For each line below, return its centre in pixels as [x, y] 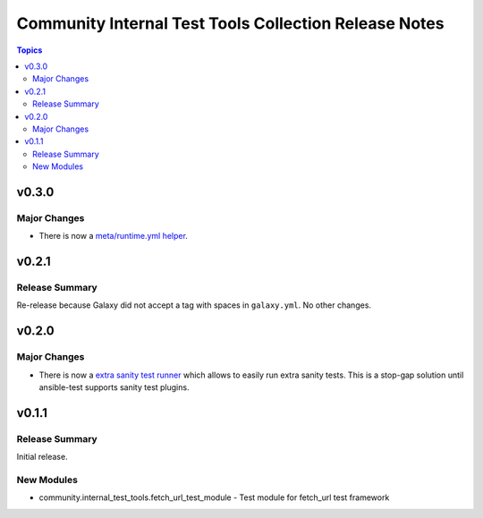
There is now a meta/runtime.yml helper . [113, 236]
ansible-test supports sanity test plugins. [114, 387]
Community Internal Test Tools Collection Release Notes [230, 23]
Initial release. [42, 457]
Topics [30, 50]
